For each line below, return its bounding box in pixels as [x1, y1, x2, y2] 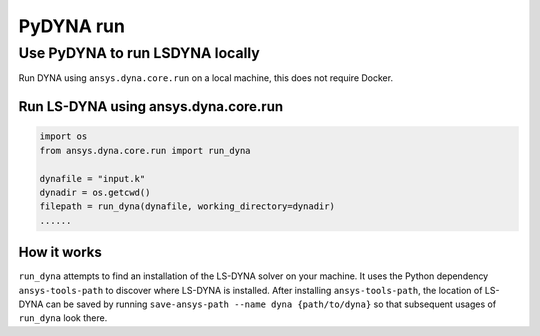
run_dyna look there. [18, 312, 108, 324]
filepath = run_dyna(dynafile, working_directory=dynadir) [39, 201, 335, 212]
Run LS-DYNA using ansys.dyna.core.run [18, 98, 284, 115]
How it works [18, 244, 102, 261]
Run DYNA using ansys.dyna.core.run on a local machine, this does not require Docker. [18, 72, 394, 84]
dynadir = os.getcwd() [39, 186, 151, 198]
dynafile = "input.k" [39, 173, 146, 184]
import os [39, 131, 88, 142]
